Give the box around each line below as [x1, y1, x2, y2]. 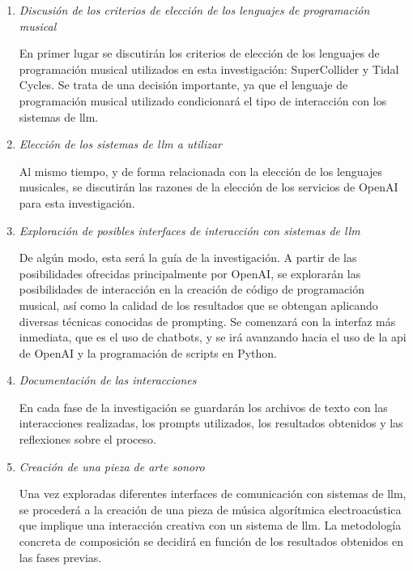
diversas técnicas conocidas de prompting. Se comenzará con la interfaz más [19, 312, 396, 329]
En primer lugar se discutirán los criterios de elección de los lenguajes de [19, 45, 380, 62]
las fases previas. [19, 548, 102, 565]
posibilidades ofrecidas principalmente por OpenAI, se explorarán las [19, 264, 361, 281]
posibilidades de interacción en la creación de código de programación [19, 281, 364, 298]
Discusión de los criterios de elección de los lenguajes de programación [19, 2, 370, 18]
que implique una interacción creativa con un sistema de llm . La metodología [19, 517, 402, 534]
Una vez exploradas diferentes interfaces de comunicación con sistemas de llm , [19, 485, 407, 502]
